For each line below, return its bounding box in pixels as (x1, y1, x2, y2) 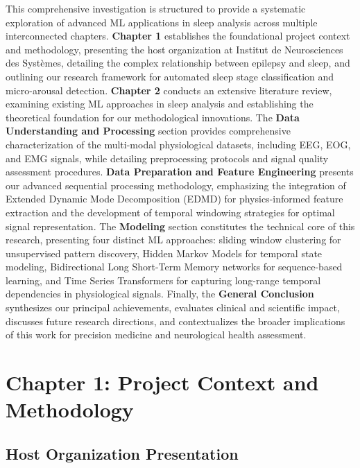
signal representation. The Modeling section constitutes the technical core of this (6, 218, 355, 233)
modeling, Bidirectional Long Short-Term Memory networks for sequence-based (6, 259, 343, 274)
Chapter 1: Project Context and (6, 368, 319, 397)
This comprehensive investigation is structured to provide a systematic (6, 1, 306, 15)
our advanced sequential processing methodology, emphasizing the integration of (6, 177, 346, 192)
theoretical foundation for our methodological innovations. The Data (6, 110, 300, 124)
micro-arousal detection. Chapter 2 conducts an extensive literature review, (6, 83, 332, 97)
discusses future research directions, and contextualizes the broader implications (6, 313, 345, 328)
